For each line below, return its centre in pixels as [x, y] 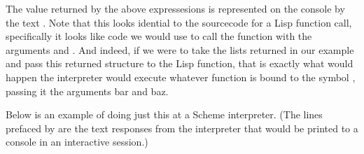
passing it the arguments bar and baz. [87, 91]
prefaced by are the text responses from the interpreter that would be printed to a [182, 128]
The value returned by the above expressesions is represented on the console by [175, 8]
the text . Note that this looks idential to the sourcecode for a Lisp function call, [179, 22]
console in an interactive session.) [77, 142]
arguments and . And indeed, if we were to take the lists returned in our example [180, 49]
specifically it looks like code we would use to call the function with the [159, 36]
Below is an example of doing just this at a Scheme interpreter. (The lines [164, 114]
